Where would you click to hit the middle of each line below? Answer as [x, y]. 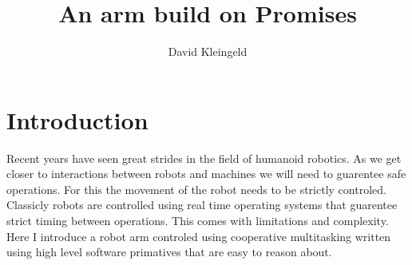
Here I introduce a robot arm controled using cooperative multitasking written [199, 236]
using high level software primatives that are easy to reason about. [169, 252]
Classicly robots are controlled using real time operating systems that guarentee [202, 205]
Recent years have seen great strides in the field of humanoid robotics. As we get [204, 158]
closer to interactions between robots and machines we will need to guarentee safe [206, 174]
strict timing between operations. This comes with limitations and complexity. [198, 221]
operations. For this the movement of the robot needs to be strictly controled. [196, 189]
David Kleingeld [208, 51]
